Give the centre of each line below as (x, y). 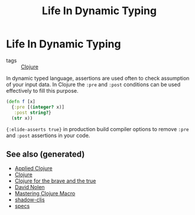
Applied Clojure (33, 168)
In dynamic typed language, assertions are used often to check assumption (98, 78)
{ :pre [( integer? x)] (38, 107)
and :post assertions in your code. (48, 136)
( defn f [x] (21, 102)
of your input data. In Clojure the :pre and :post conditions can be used (93, 84)
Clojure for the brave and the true (55, 181)
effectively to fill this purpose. (42, 90)
